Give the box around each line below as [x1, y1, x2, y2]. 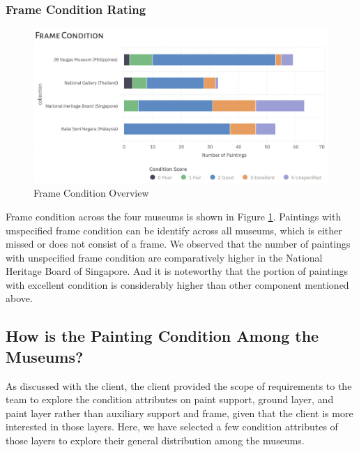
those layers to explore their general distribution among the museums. [6, 433, 305, 448]
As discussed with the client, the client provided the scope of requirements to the [6, 378, 352, 393]
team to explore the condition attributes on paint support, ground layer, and [6, 392, 334, 407]
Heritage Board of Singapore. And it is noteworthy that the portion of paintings [6, 264, 348, 278]
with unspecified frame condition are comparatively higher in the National [6, 250, 323, 264]
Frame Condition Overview [33, 186, 149, 200]
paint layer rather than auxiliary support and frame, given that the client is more [6, 405, 353, 420]
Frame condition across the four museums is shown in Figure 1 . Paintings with [6, 209, 342, 223]
